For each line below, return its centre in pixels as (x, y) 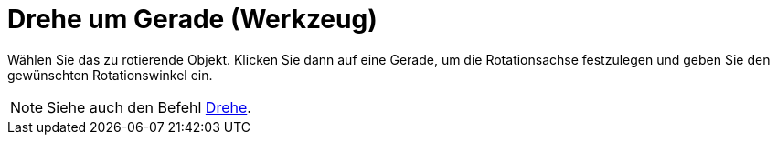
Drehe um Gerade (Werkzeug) (192, 19)
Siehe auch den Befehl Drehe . (149, 107)
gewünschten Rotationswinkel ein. (110, 75)
